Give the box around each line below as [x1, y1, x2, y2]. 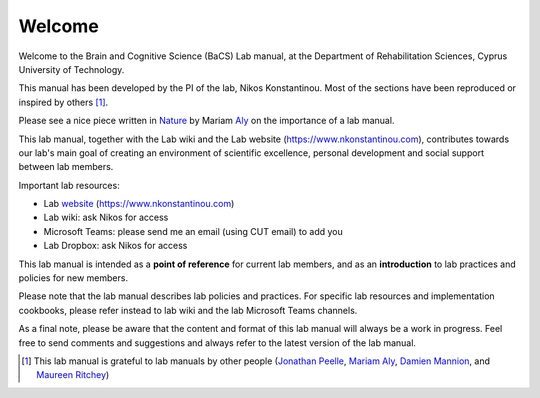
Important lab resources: [18, 179, 120, 191]
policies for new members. [18, 272, 129, 284]
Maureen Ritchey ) [36, 369, 110, 381]
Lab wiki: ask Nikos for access [43, 211, 169, 224]
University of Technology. [18, 63, 125, 75]
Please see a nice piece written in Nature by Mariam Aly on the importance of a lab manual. [18, 115, 395, 127]
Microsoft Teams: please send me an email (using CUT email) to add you [43, 225, 344, 237]
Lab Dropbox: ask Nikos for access [43, 240, 188, 252]
